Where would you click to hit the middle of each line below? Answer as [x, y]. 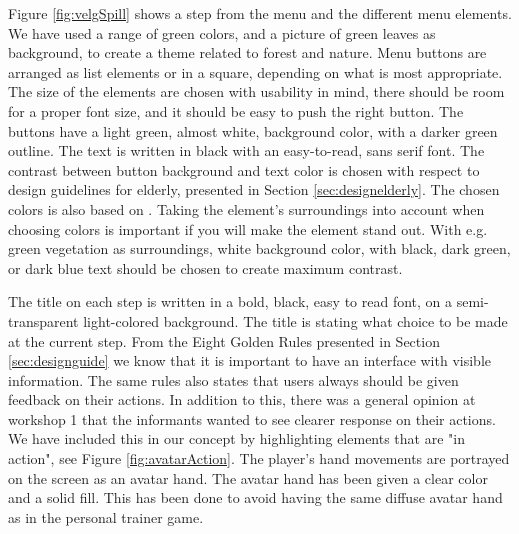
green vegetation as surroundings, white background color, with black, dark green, [259, 248]
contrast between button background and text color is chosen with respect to [244, 169]
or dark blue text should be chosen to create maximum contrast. [205, 267]
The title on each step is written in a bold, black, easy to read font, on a [230, 301]
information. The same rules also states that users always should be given [233, 379]
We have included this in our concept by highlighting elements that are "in [236, 438]
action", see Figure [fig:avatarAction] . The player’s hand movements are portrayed [259, 458]
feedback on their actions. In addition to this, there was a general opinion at [242, 399]
